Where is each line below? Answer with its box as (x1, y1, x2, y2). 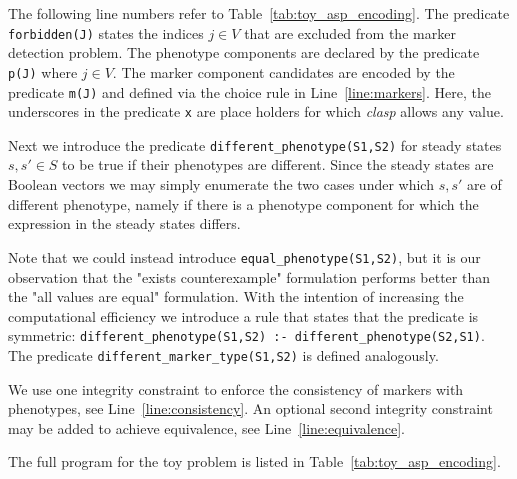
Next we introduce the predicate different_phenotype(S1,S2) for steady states (8, 134, 502, 155)
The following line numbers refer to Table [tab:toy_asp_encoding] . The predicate (8, 3, 510, 23)
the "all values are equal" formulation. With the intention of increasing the (8, 286, 464, 307)
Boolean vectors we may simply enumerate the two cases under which (8, 174, 434, 195)
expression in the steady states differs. (8, 213, 241, 234)
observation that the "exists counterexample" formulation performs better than (8, 266, 490, 287)
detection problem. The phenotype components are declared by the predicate (8, 42, 480, 63)
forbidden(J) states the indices (8, 22, 204, 43)
